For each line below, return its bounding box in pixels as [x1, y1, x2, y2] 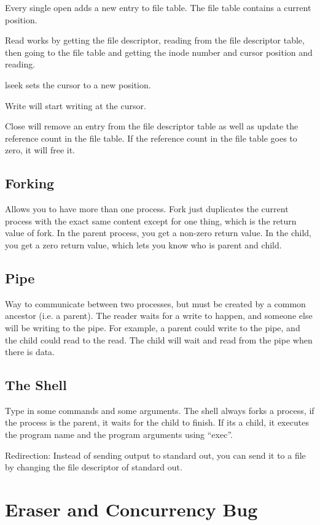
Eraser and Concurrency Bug [5, 497, 258, 522]
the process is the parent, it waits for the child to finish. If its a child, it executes [5, 416, 309, 429]
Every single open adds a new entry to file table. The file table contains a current [5, 1, 311, 13]
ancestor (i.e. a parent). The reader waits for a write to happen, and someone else [5, 309, 313, 322]
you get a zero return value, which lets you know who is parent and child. [5, 238, 282, 251]
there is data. [5, 345, 55, 358]
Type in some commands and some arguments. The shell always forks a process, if [5, 404, 314, 416]
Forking [5, 174, 55, 193]
